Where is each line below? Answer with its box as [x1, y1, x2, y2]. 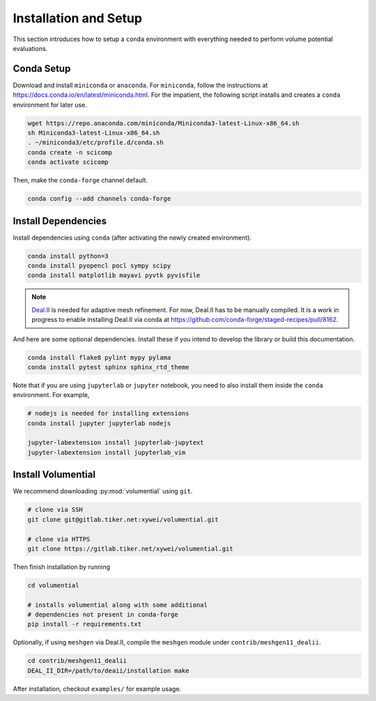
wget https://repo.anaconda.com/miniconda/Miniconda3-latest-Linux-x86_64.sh [27, 119, 299, 127]
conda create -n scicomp [27, 148, 113, 156]
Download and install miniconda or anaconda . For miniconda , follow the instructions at [13, 81, 268, 89]
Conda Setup [13, 63, 71, 75]
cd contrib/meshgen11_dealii [27, 657, 127, 665]
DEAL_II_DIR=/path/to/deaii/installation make [27, 666, 189, 675]
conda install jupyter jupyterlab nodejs [27, 419, 171, 427]
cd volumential [27, 581, 79, 589]
